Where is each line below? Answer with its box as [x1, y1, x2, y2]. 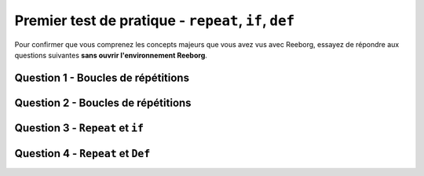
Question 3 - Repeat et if [14, 121, 144, 134]
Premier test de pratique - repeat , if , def [14, 12, 295, 29]
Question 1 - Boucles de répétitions [14, 71, 190, 84]
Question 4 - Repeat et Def [14, 146, 151, 160]
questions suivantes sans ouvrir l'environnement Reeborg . [14, 50, 208, 60]
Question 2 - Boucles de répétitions [14, 96, 192, 109]
